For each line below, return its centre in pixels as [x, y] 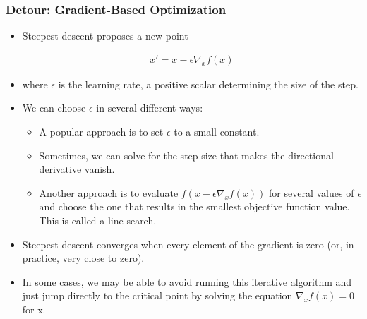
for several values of [312, 192]
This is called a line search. [98, 220]
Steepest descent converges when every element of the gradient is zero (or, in [188, 244]
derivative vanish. [77, 169]
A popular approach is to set [101, 132]
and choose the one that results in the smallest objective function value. [194, 206]
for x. [34, 309]
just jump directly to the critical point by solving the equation [157, 295]
